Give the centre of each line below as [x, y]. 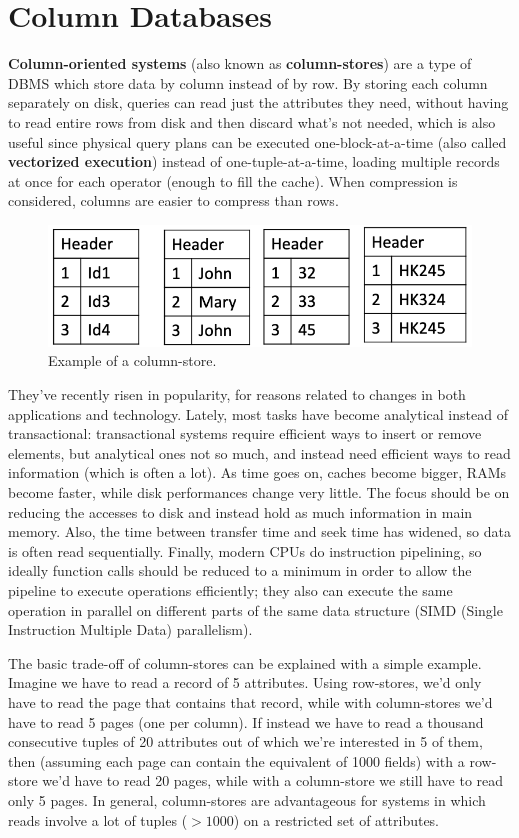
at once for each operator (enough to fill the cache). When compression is [233, 180]
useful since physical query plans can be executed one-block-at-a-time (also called [257, 141]
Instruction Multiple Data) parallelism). [130, 629]
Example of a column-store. [132, 360]
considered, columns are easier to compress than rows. [173, 200]
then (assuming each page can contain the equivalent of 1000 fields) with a [236, 760]
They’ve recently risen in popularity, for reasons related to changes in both [237, 394]
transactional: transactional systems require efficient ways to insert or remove [245, 433]
